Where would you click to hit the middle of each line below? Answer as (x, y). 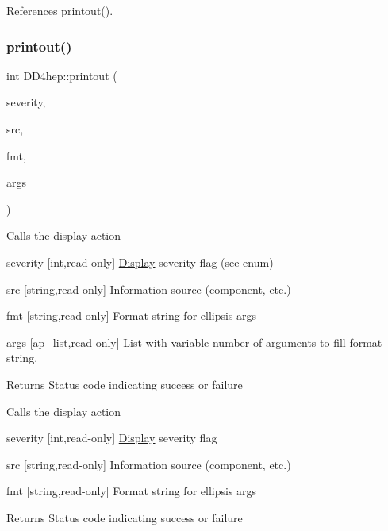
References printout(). (60, 10)
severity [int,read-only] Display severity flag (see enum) (140, 262)
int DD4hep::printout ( (62, 75)
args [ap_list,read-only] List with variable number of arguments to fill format (194, 342)
